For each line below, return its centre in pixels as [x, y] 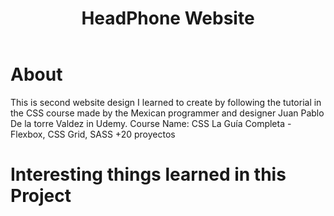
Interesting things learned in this [148, 174]
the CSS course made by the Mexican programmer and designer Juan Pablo [167, 113]
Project [41, 196]
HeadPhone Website [168, 18]
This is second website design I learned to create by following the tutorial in [166, 102]
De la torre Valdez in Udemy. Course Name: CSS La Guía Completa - [151, 123]
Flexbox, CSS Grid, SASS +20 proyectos [93, 134]
